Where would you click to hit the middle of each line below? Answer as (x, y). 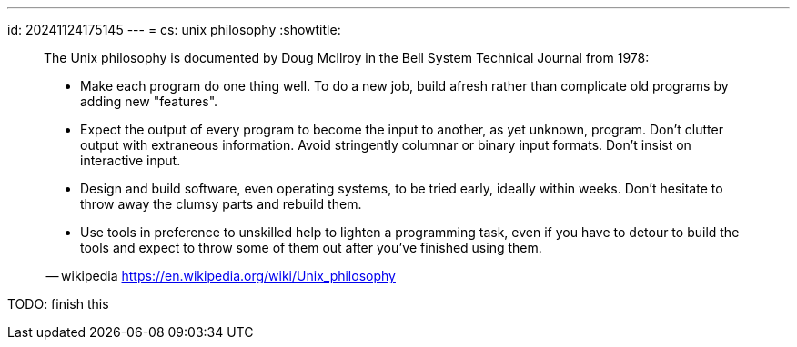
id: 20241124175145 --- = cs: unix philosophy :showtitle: (174, 30)
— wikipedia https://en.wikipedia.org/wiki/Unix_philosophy (221, 276)
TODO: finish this (58, 304)
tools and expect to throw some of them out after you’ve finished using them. (311, 248)
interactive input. (131, 160)
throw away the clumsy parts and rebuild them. (221, 204)
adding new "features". (149, 101)
